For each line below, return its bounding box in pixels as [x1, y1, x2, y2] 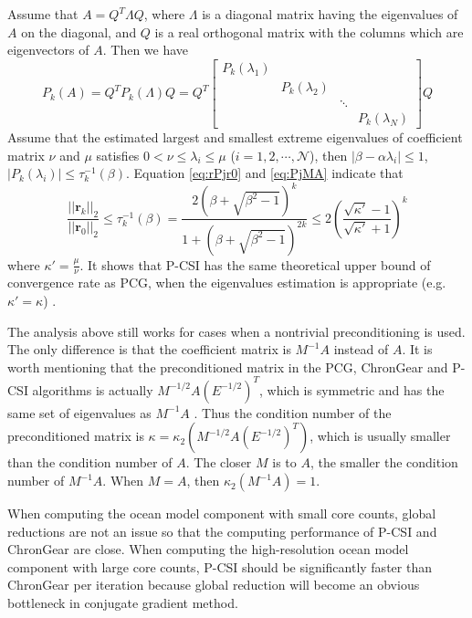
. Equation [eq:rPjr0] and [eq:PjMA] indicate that [125, 163, 404, 183]
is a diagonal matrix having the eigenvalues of [202, 5, 458, 23]
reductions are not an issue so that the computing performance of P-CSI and [7, 521, 437, 540]
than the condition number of [7, 453, 173, 472]
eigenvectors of [7, 40, 89, 59]
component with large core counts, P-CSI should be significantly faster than [7, 557, 432, 576]
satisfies [96, 145, 140, 164]
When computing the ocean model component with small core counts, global [7, 504, 436, 523]
